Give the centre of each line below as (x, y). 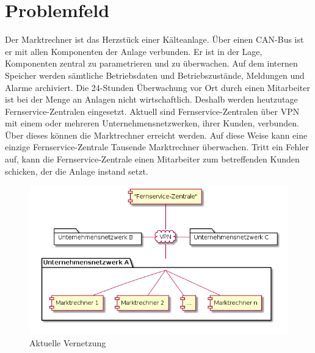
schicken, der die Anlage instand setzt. (77, 171)
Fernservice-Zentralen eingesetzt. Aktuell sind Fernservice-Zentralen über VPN (152, 111)
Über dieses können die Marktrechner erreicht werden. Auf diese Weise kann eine (156, 135)
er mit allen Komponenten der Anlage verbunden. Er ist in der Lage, (134, 51)
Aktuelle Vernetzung (68, 342)
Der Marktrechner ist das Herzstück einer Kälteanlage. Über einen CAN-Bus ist (154, 39)
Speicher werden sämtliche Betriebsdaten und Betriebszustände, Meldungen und (155, 75)
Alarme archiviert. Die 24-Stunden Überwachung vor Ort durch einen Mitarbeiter (157, 87)
